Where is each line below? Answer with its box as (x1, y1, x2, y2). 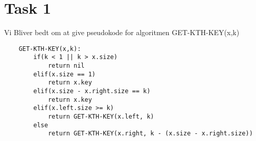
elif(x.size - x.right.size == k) (33, 88, 151, 95)
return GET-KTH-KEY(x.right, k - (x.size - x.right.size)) (48, 130, 253, 137)
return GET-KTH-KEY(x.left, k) (48, 112, 154, 120)
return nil (48, 62, 85, 70)
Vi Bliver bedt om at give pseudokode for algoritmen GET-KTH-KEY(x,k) (4, 27, 240, 38)
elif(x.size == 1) (33, 70, 96, 78)
